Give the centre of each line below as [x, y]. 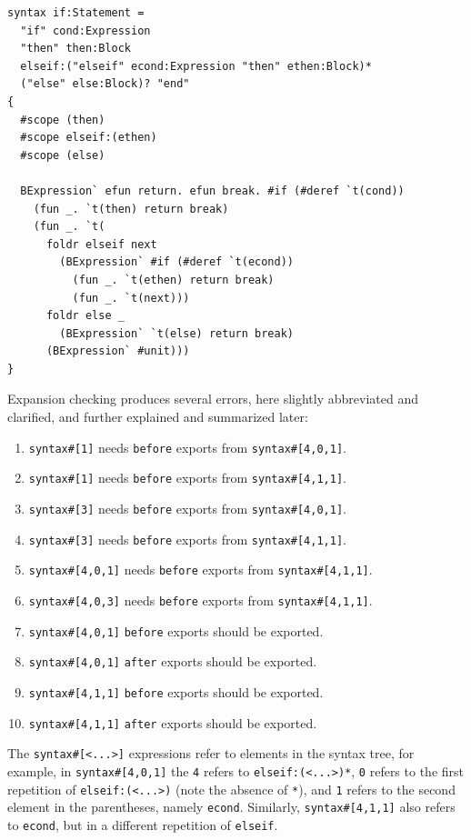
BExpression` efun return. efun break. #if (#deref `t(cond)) [212, 190]
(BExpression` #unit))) [118, 351]
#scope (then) [63, 120]
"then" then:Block [76, 49]
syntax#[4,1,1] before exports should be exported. [176, 691]
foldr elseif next [101, 244]
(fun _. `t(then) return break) [131, 209]
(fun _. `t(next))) [131, 298]
